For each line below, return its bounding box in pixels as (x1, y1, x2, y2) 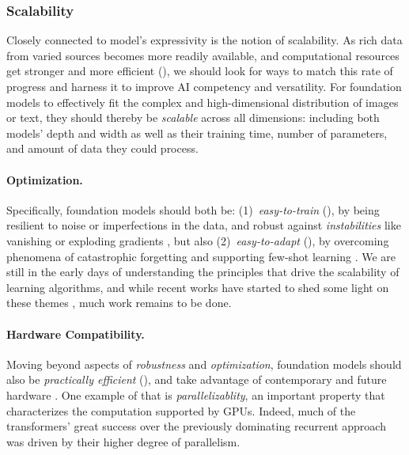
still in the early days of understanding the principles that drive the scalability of (6, 264, 400, 280)
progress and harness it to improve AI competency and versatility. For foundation (6, 78, 402, 94)
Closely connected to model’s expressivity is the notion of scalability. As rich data (6, 32, 403, 48)
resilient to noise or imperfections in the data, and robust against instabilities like (6, 217, 401, 233)
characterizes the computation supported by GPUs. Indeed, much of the (6, 402, 356, 419)
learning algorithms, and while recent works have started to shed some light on (6, 279, 389, 295)
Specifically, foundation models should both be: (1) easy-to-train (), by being (6, 201, 380, 218)
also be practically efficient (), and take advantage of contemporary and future (6, 371, 387, 388)
